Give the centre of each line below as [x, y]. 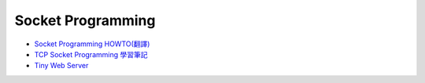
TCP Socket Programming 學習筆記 [91, 54]
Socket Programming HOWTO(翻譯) [92, 44]
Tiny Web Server [61, 66]
